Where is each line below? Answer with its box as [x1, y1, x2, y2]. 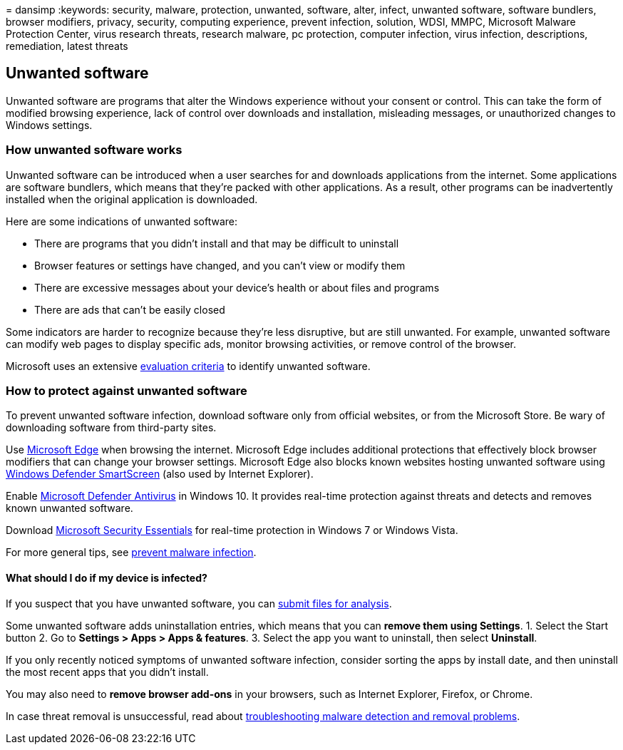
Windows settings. [6, 118, 93, 131]
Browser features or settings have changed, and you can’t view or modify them [34, 259, 406, 272]
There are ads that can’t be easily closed [34, 303, 225, 316]
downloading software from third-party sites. [6, 421, 217, 434]
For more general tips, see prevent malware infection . [6, 546, 257, 559]
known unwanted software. [6, 502, 133, 515]
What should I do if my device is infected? [6, 571, 207, 584]
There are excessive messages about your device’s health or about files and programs [34, 281, 440, 294]
